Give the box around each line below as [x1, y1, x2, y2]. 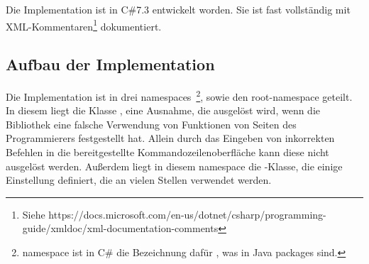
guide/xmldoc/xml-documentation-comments [22, 221, 219, 236]
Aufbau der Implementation [6, 53, 215, 75]
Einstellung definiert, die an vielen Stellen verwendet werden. [6, 172, 272, 187]
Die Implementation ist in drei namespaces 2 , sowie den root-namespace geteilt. [6, 87, 353, 104]
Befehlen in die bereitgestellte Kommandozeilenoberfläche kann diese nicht [6, 145, 329, 160]
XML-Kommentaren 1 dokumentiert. [6, 16, 162, 33]
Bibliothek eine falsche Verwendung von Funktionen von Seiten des [6, 116, 297, 131]
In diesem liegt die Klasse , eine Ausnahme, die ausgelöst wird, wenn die [6, 103, 321, 118]
